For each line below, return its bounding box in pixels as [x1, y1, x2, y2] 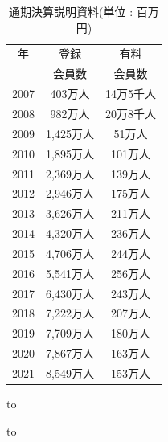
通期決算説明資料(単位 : [9, 3, 133, 19]
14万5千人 [104, 85, 156, 102]
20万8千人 [104, 104, 156, 121]
